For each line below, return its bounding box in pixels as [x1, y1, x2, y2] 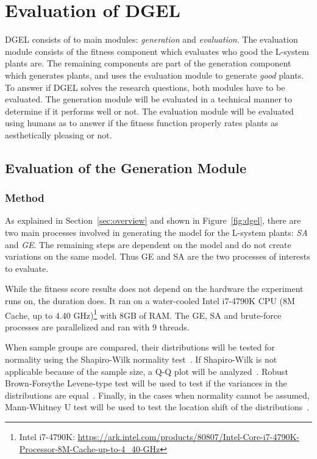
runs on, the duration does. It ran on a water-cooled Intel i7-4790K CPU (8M [5, 294, 295, 307]
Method [5, 190, 45, 205]
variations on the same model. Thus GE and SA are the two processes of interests [5, 250, 310, 263]
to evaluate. [5, 262, 49, 274]
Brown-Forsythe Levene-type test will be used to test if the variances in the [5, 377, 287, 390]
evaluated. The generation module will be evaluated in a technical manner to [5, 93, 293, 105]
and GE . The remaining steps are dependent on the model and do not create [5, 238, 291, 251]
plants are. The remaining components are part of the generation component [5, 57, 291, 69]
